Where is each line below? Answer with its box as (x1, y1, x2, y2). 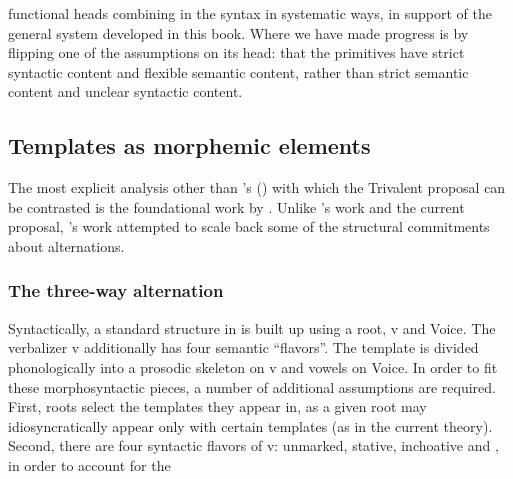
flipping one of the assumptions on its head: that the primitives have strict (8, 42, 465, 63)
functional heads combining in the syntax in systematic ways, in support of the (8, 3, 492, 23)
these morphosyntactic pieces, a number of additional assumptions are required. (8, 376, 496, 397)
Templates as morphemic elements (8, 130, 371, 161)
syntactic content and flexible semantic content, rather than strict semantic (8, 61, 469, 82)
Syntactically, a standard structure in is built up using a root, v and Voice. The (8, 317, 496, 338)
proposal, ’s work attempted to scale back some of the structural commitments (8, 216, 490, 237)
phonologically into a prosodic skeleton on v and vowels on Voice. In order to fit (8, 356, 498, 377)
